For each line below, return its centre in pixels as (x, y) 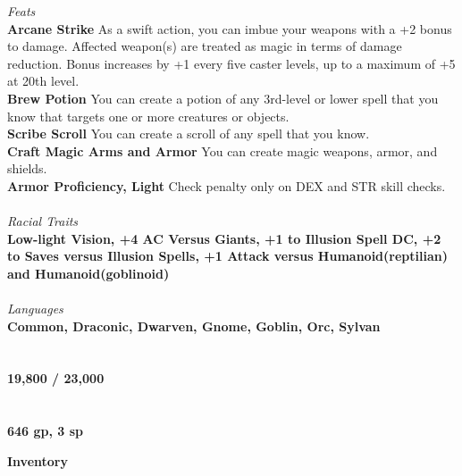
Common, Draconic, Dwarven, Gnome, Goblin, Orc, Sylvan (194, 326)
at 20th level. (43, 81)
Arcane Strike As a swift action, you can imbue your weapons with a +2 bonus (230, 28)
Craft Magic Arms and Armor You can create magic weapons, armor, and (223, 150)
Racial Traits (43, 221)
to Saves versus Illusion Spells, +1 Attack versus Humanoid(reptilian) (227, 256)
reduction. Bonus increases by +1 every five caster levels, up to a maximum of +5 (231, 63)
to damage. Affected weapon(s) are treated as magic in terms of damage (205, 46)
